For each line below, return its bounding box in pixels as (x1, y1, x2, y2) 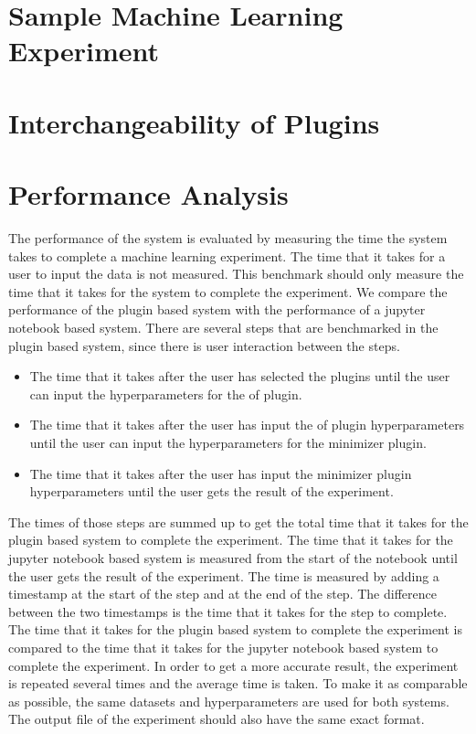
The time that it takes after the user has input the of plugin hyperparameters (29, 415, 465, 434)
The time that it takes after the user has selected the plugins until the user (29, 367, 450, 386)
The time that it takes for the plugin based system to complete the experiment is (8, 620, 463, 639)
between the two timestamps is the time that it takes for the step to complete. (8, 601, 448, 621)
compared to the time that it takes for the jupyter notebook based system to (8, 637, 439, 656)
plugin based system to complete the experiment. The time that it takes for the (8, 530, 453, 549)
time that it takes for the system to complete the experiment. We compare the (8, 282, 448, 301)
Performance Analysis (8, 176, 289, 213)
